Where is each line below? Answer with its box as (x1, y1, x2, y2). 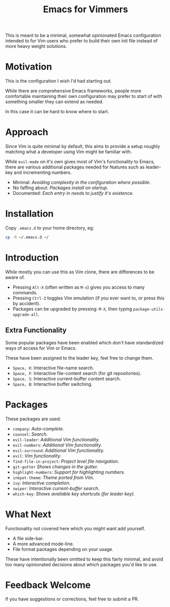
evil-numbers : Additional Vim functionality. (12, 442, 102, 448)
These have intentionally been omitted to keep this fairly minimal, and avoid (5, 556, 163, 562)
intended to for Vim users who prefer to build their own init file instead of (5, 38, 158, 44)
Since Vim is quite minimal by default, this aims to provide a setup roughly (5, 143, 160, 149)
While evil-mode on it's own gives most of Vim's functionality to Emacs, (5, 159, 155, 165)
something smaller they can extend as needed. (5, 98, 103, 105)
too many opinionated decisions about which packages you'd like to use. (5, 561, 158, 567)
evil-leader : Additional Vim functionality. (12, 436, 100, 442)
